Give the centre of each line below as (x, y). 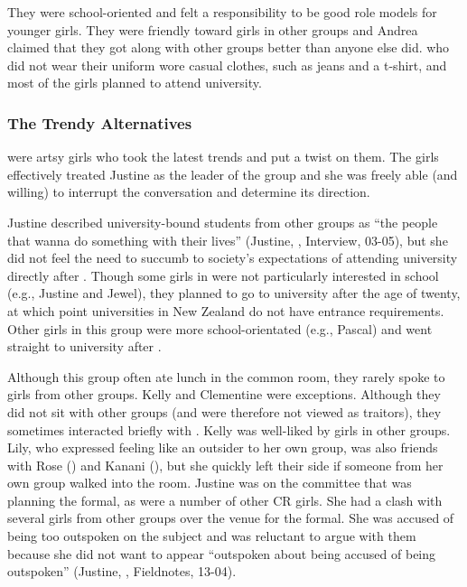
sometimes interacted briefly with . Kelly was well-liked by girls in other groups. (229, 429)
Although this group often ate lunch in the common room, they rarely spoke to (226, 376)
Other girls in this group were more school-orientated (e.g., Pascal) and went (220, 328)
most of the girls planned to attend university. (135, 83)
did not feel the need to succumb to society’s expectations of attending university (233, 258)
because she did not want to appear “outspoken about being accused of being (222, 553)
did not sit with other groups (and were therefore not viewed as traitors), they (224, 411)
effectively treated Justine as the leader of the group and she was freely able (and (233, 174)
